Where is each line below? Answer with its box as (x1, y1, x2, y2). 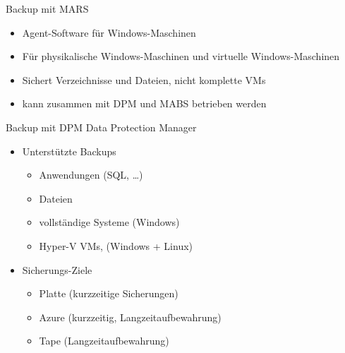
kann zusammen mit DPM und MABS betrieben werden (22, 96, 267, 111)
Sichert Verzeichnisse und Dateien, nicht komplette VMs (22, 72, 266, 87)
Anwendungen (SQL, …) (39, 167, 143, 182)
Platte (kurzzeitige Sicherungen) (39, 286, 178, 301)
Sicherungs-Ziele (22, 262, 92, 277)
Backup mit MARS (6, 1, 89, 16)
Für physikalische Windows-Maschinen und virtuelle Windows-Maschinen (22, 49, 340, 64)
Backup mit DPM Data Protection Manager (6, 119, 197, 134)
